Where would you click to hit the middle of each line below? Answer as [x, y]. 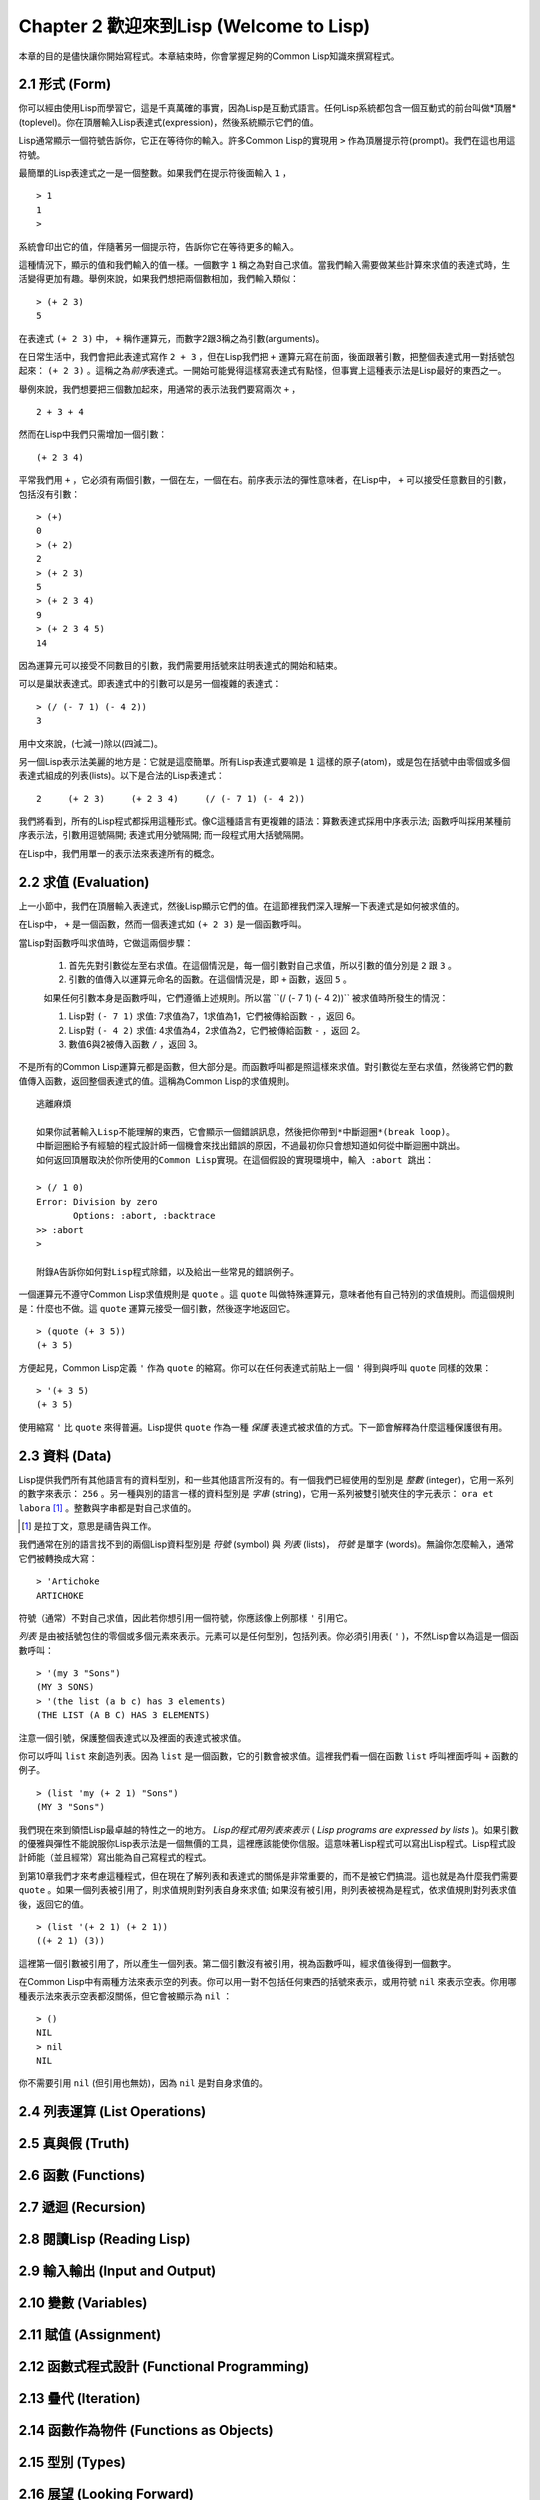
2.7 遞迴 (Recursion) [82, 2207]
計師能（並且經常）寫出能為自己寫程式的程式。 [115, 1857]
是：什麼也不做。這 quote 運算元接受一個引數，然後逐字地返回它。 [157, 1308]
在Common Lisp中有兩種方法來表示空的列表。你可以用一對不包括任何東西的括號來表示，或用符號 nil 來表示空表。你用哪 [267, 1982]
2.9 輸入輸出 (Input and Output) [117, 2271]
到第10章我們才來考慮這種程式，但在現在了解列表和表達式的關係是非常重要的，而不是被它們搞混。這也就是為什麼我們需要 [268, 1876]
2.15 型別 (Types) [72, 2462]
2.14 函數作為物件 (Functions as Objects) [146, 2430]
